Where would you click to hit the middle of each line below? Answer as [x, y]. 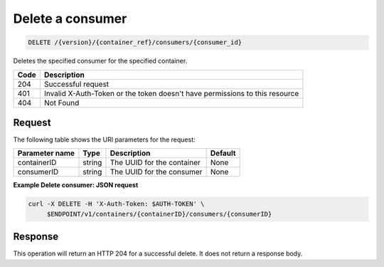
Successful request [76, 84]
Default [223, 153]
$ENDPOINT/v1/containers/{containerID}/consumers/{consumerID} [159, 214]
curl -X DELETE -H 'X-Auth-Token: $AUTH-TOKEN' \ [116, 204]
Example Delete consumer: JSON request [76, 185]
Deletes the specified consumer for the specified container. [100, 61]
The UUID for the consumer [156, 172]
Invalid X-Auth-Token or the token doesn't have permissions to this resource [171, 93]
